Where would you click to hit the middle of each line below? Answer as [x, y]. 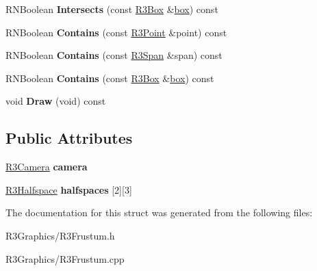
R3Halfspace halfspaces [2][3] [69, 189]
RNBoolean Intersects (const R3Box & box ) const [112, 9]
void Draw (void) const [56, 101]
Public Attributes [69, 138]
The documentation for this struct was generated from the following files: [159, 212]
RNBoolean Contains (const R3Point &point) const [116, 32]
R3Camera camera [47, 167]
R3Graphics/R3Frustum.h [60, 235]
